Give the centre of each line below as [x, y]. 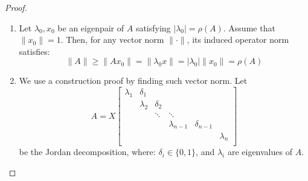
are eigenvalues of [260, 152]
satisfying [153, 27]
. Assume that [249, 27]
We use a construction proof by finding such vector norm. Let [133, 81]
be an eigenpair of [91, 27]
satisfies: [34, 51]
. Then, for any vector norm [112, 40]
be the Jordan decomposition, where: [87, 152]
